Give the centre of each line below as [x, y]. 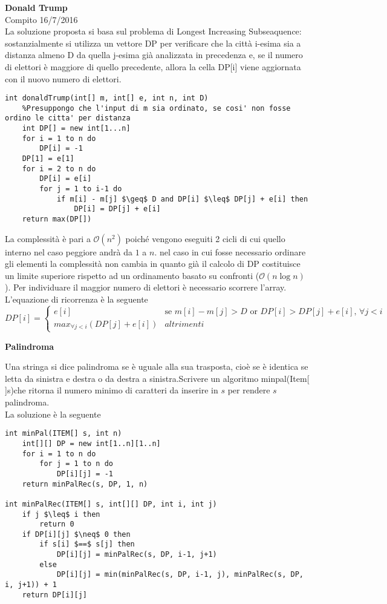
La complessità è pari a [48, 238]
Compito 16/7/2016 [41, 19]
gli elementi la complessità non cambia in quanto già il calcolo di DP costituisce [153, 264]
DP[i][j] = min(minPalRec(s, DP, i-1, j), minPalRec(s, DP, [180, 575]
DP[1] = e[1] [48, 159]
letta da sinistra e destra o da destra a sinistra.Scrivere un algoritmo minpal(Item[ [157, 378]
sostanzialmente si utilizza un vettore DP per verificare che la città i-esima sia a [153, 43]
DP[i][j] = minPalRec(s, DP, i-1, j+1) [137, 555]
